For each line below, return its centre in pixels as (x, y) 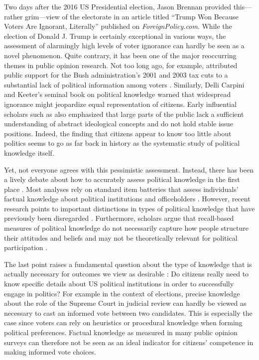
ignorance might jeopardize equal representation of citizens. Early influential (120, 104)
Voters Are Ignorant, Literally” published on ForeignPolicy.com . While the (118, 26)
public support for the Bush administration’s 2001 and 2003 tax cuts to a (116, 75)
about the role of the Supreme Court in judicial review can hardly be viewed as (125, 303)
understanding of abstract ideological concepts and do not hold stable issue (119, 124)
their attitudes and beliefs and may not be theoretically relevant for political (121, 237)
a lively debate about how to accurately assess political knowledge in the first (122, 179)
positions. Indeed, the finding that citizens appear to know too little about (118, 133)
